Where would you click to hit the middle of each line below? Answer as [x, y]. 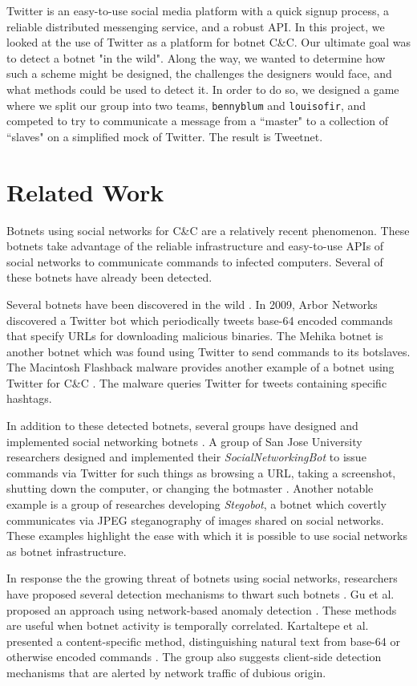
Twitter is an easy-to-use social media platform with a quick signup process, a [198, 10]
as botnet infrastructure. [67, 551]
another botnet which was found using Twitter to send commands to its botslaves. [208, 351]
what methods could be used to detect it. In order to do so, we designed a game [203, 89]
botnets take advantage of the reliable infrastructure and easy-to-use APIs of [195, 246]
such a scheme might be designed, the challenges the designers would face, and [199, 73]
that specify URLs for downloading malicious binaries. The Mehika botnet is [195, 336]
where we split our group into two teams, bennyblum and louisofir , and [186, 105]
